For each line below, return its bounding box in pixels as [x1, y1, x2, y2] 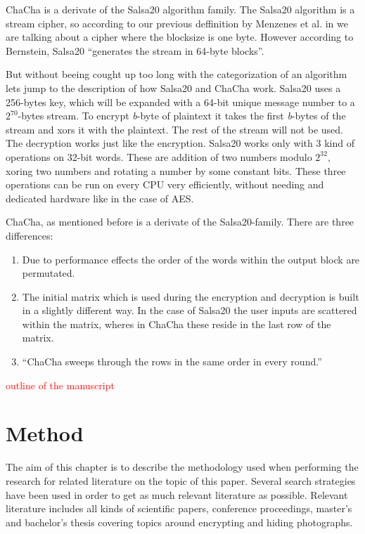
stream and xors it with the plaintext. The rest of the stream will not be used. [6, 122, 344, 136]
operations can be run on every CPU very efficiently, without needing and [6, 177, 324, 192]
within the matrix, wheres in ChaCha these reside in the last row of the [22, 316, 331, 331]
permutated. [22, 266, 75, 280]
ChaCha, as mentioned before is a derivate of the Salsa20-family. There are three [6, 214, 354, 229]
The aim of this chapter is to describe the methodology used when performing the [6, 460, 359, 474]
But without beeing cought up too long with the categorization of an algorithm [6, 67, 347, 82]
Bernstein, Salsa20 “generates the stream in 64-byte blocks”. [6, 43, 264, 58]
